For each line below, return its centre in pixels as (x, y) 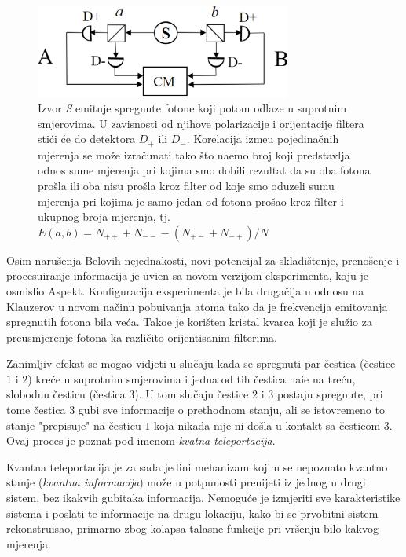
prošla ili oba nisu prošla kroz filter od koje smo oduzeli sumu (186, 185)
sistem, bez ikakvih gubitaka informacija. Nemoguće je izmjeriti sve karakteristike (203, 498)
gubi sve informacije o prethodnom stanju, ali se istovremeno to (231, 410)
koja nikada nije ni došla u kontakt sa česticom (267, 425)
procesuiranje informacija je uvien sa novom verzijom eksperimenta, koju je (187, 275)
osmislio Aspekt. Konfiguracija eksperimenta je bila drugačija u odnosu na (185, 290)
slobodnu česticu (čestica (66, 394)
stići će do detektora (87, 139)
